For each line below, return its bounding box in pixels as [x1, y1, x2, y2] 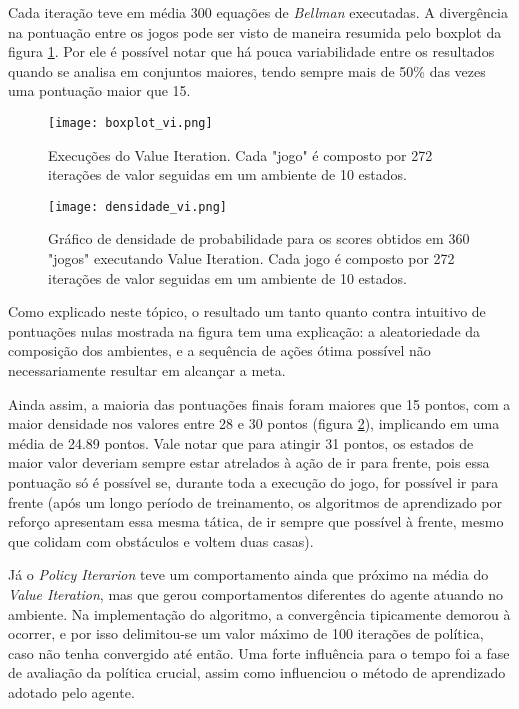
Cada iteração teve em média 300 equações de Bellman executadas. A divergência [8, 2, 508, 22]
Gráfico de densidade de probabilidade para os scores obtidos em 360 [48, 228, 470, 249]
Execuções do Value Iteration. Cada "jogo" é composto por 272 [48, 144, 433, 165]
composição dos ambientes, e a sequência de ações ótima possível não [8, 340, 431, 361]
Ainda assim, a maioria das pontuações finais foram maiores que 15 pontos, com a [8, 393, 511, 414]
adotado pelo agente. [8, 681, 135, 702]
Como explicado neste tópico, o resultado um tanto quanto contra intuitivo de [8, 301, 486, 322]
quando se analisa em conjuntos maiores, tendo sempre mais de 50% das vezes [8, 60, 486, 81]
